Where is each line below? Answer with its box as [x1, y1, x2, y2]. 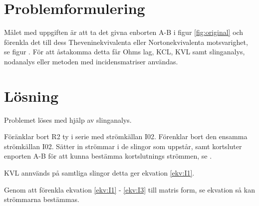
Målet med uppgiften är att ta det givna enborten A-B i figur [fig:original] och [4, 27, 244, 37]
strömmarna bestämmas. [4, 194, 79, 205]
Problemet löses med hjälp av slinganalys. [4, 114, 132, 125]
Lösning [4, 85, 59, 106]
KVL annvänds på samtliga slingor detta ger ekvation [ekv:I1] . [4, 168, 195, 178]
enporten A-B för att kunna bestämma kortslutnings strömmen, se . [4, 151, 212, 161]
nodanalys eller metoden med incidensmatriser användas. [4, 56, 178, 66]
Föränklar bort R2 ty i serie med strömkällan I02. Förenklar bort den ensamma [4, 131, 248, 142]
